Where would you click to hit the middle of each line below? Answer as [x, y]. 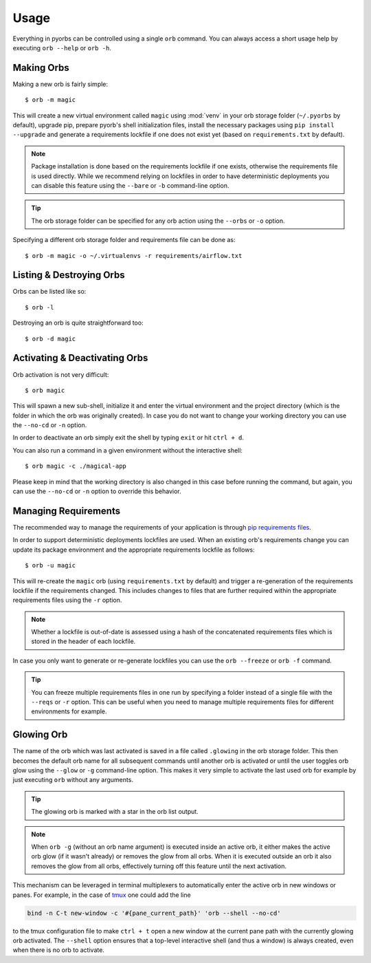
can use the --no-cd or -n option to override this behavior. [97, 491]
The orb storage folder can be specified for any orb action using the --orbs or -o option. [158, 221]
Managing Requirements [66, 511]
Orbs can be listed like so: [49, 292]
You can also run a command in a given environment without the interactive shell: [128, 450]
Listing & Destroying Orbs [69, 275]
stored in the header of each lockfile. [83, 641]
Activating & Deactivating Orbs [80, 358]
